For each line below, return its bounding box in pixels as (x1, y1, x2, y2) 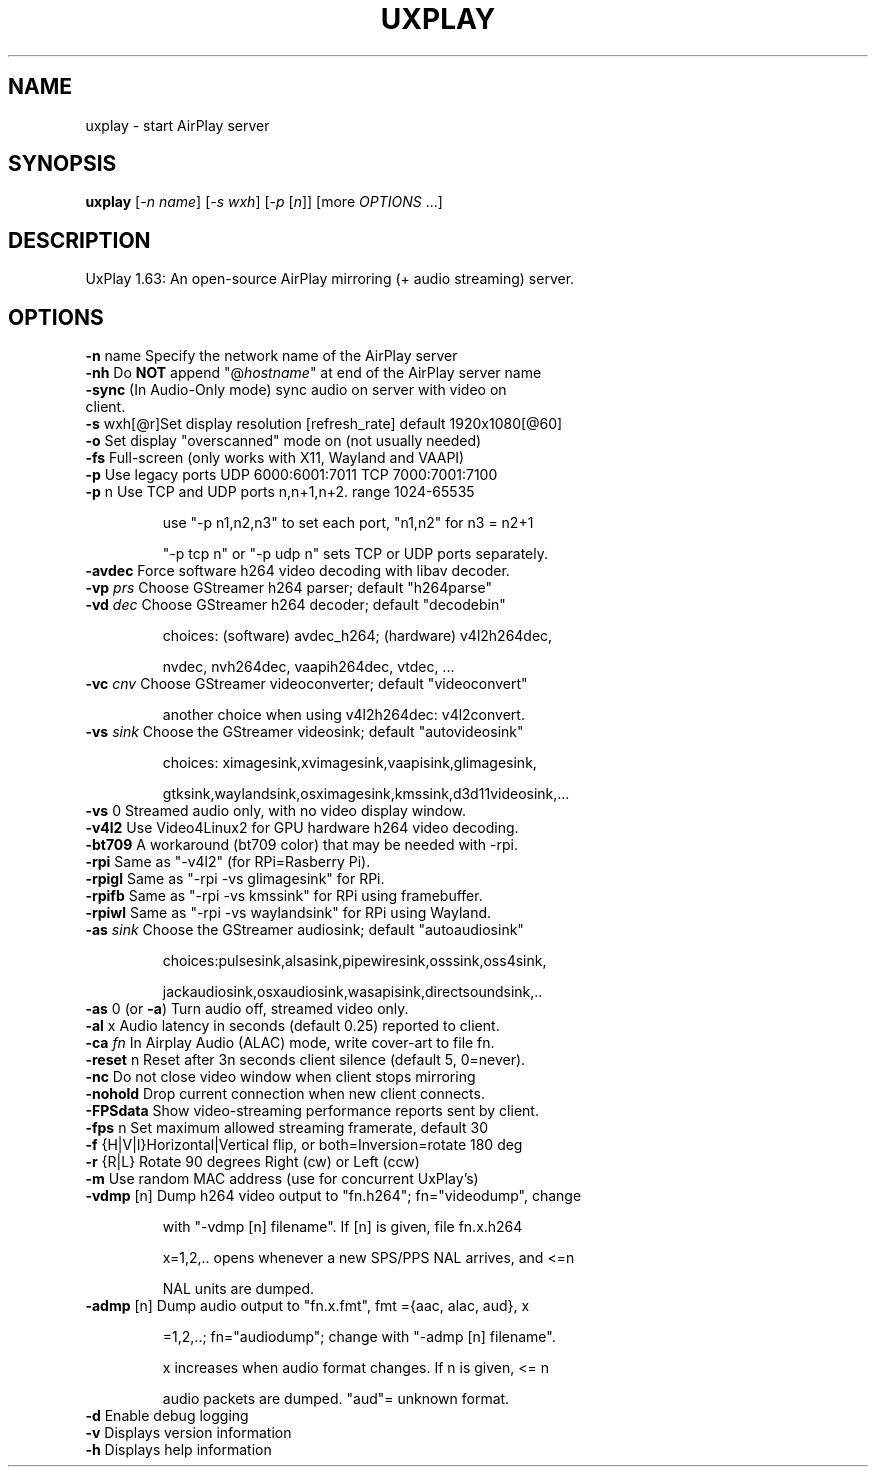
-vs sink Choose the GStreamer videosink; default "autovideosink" (85, 723, 524, 741)
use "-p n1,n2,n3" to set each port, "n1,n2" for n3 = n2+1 (162, 514, 534, 532)
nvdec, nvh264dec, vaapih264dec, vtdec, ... (162, 658, 455, 676)
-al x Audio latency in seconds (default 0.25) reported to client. (85, 1017, 500, 1035)
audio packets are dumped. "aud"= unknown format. (162, 1390, 510, 1408)
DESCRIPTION (8, 227, 151, 253)
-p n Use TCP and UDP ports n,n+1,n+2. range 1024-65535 (85, 483, 475, 501)
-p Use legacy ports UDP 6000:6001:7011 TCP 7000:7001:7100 (85, 466, 498, 484)
